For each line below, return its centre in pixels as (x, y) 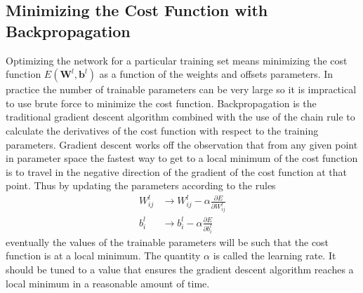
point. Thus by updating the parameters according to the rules (141, 185)
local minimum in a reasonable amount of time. (108, 283)
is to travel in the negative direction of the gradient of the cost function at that (176, 171)
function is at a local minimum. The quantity (103, 255)
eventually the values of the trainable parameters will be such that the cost (167, 241)
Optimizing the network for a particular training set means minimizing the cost (177, 60)
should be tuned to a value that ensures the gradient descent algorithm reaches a (180, 269)
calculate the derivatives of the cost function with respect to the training (162, 130)
